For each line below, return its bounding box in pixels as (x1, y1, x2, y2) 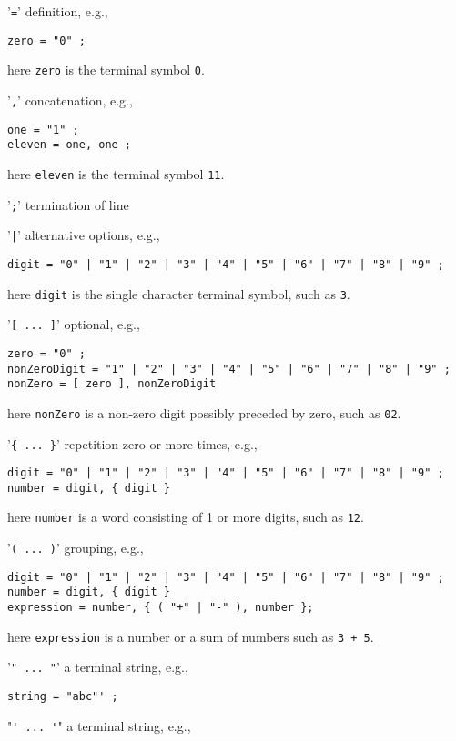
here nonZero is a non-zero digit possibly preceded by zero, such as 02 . (7, 403, 401, 422)
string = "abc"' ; (7, 690, 118, 704)
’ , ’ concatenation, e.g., (7, 90, 133, 109)
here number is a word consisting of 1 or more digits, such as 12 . (7, 507, 364, 526)
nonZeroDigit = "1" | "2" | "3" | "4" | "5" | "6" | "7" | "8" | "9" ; (7, 362, 451, 376)
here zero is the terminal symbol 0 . (7, 60, 205, 79)
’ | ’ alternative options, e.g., (7, 225, 160, 245)
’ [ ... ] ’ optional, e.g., (7, 315, 140, 334)
